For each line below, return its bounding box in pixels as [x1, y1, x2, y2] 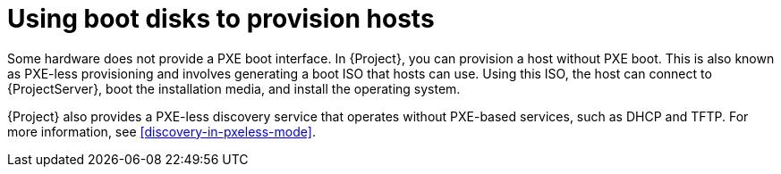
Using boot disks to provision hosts [7, 4, 435, 34]
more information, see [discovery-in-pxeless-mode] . [7, 123, 316, 139]
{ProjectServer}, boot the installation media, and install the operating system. [7, 80, 461, 96]
